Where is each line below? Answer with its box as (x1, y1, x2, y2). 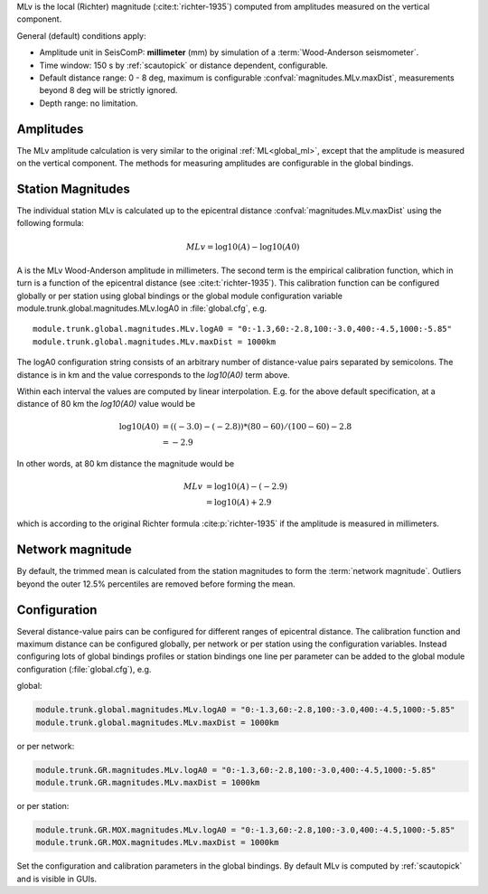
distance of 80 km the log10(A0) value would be (16, 399, 196, 409)
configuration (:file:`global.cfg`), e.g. (16, 663, 152, 674)
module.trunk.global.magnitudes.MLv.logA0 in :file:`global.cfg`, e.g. (16, 303, 267, 314)
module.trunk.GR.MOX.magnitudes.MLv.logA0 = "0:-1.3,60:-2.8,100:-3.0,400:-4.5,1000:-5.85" (35, 824, 455, 835)
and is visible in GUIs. (16, 873, 98, 884)
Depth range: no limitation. (39, 98, 138, 108)
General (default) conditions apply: (16, 30, 146, 41)
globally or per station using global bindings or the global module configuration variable (16, 290, 343, 301)
